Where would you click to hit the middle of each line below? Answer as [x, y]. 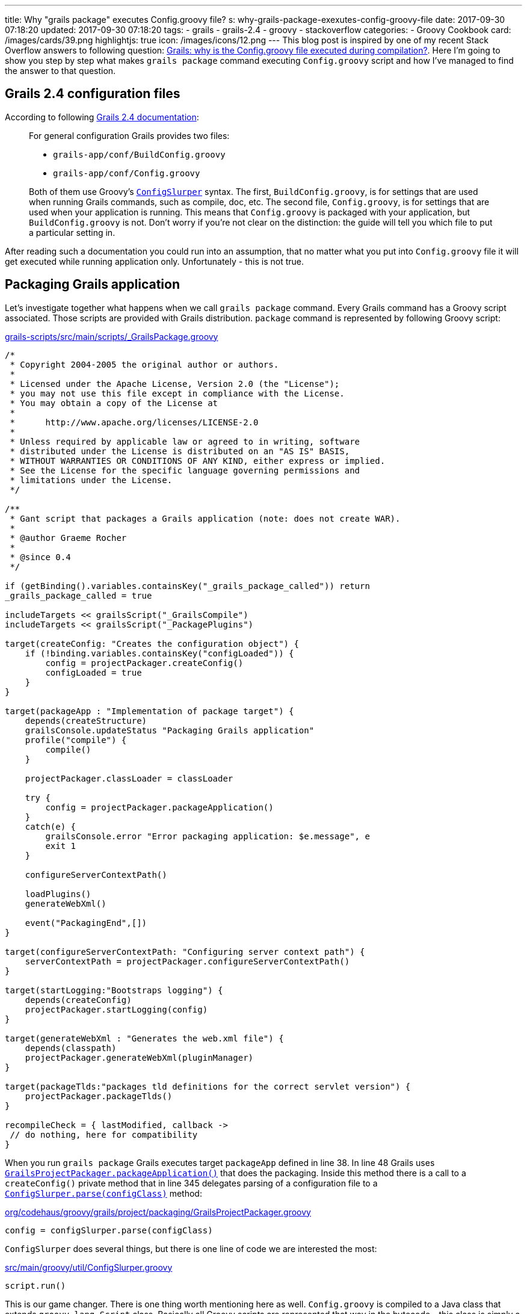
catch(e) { [51, 826]
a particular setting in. [72, 232]
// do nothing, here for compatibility [104, 1134]
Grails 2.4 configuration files [93, 94]
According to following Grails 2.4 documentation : [102, 117]
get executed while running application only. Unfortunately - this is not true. [154, 261]
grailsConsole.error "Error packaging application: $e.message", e [208, 836]
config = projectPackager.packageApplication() [159, 807]
